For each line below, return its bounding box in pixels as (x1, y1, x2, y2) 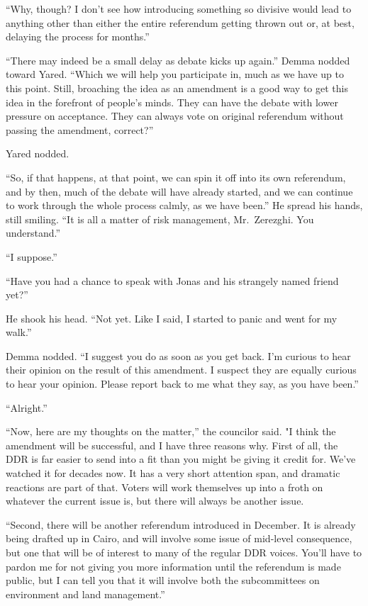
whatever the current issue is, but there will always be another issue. (6, 493, 304, 508)
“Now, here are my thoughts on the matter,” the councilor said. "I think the (6, 424, 336, 439)
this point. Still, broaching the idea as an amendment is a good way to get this (6, 80, 348, 95)
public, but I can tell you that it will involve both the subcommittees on (6, 573, 320, 588)
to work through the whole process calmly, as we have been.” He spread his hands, (6, 198, 363, 213)
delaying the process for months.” (6, 29, 150, 44)
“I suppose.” (6, 249, 57, 264)
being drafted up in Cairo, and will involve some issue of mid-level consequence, (6, 531, 352, 546)
